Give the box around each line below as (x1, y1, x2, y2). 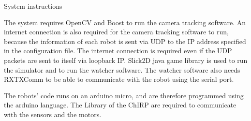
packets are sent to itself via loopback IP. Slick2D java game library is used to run (4, 55, 248, 65)
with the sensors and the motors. (4, 109, 102, 119)
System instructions (4, 1, 62, 11)
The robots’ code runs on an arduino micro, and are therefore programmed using (4, 90, 244, 100)
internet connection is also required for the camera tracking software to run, (4, 27, 229, 37)
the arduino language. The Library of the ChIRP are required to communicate (4, 100, 236, 110)
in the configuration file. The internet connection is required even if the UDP (4, 45, 232, 56)
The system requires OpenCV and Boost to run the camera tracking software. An (4, 17, 246, 27)
